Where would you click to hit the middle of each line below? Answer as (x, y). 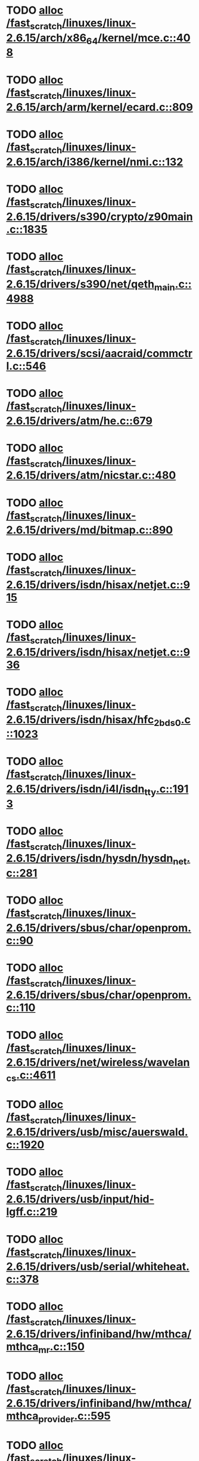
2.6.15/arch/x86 (46, 38)
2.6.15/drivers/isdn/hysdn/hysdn (90, 858)
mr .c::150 (62, 1347)
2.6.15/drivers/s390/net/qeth (80, 284)
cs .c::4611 (31, 1076)
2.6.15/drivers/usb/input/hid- (80, 1199)
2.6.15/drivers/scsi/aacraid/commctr (99, 353)
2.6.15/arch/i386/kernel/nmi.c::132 (95, 162)
